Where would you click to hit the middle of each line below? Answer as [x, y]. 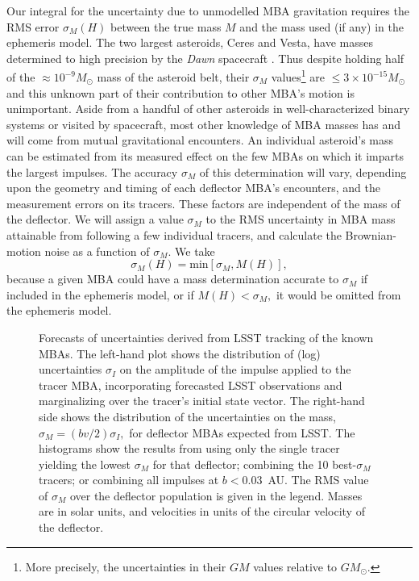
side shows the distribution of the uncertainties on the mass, [187, 416]
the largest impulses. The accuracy [92, 171]
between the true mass [166, 26]
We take [195, 251]
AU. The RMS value [318, 480]
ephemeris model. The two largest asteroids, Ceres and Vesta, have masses [190, 42]
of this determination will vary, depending [303, 171]
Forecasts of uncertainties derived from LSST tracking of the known [206, 337]
